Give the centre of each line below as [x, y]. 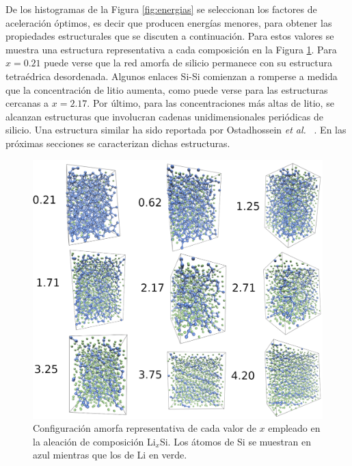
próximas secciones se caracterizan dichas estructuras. [118, 143]
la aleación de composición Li [94, 441]
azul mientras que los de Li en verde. [110, 455]
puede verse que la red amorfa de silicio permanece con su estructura [188, 63]
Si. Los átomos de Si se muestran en [235, 441]
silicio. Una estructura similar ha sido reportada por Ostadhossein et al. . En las [176, 130]
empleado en [294, 428]
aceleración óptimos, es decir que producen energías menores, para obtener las [169, 22]
